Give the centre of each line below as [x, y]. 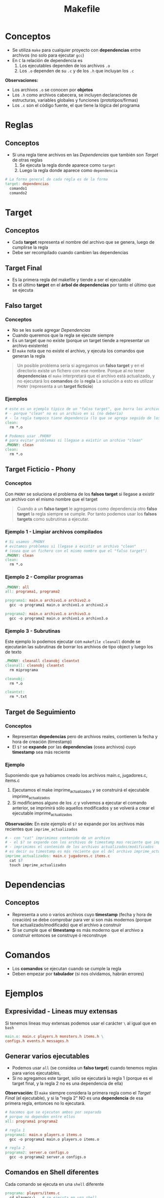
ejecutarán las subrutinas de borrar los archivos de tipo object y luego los [79, 647]
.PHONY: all [17, 587]
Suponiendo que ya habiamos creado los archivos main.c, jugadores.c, [76, 775]
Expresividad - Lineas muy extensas [61, 1012]
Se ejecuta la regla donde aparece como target [67, 165]
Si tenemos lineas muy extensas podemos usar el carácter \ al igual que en [81, 1023]
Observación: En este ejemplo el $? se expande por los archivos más [75, 824]
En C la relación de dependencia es [47, 60]
